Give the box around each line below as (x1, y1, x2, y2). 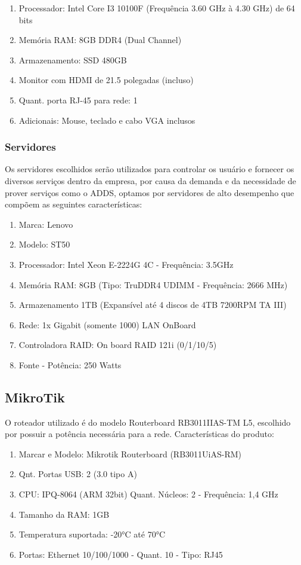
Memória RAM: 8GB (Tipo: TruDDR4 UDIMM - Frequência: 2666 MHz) (18, 278, 288, 291)
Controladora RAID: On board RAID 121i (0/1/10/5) (18, 338, 217, 351)
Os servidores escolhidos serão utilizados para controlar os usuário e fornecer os (5, 163, 294, 175)
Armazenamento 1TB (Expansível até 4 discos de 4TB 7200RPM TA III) (18, 298, 287, 311)
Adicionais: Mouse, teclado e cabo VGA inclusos (18, 114, 196, 126)
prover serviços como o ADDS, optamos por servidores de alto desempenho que (5, 186, 294, 198)
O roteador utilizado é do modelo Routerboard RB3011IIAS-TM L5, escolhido (5, 416, 291, 428)
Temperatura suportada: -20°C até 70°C (18, 528, 165, 540)
